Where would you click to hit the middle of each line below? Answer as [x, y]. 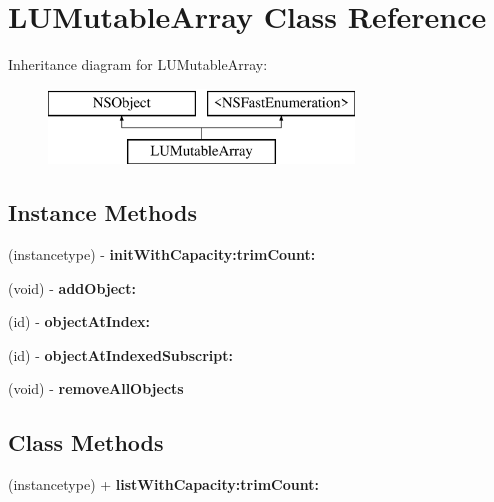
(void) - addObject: [72, 287]
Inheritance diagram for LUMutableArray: [138, 64]
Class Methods [86, 442]
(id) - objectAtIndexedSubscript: [121, 354]
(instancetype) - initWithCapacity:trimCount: [162, 254]
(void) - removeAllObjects [96, 388]
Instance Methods [102, 212]
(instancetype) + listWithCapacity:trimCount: [163, 484]
